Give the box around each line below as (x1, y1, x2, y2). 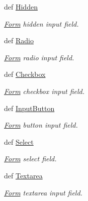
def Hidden (4, 2, 38, 12)
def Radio (4, 35, 34, 46)
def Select (4, 136, 34, 147)
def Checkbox (4, 69, 46, 79)
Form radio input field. (4, 52, 74, 62)
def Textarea (4, 170, 43, 180)
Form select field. (4, 153, 57, 164)
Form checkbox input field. (4, 85, 85, 96)
